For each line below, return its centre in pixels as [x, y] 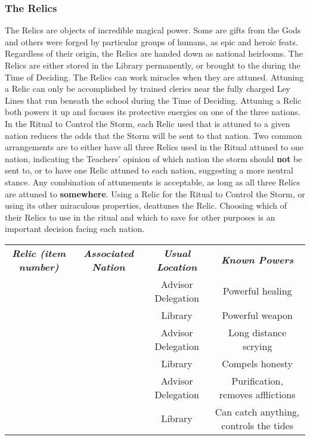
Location [177, 267]
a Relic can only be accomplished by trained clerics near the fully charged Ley [148, 89]
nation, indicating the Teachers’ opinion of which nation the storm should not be [154, 158]
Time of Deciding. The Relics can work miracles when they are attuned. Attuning [154, 77]
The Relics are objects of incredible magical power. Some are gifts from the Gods [153, 30]
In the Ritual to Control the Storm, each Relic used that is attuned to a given [148, 123]
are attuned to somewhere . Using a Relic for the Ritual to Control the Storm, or [155, 193]
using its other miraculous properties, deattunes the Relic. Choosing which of [146, 205]
